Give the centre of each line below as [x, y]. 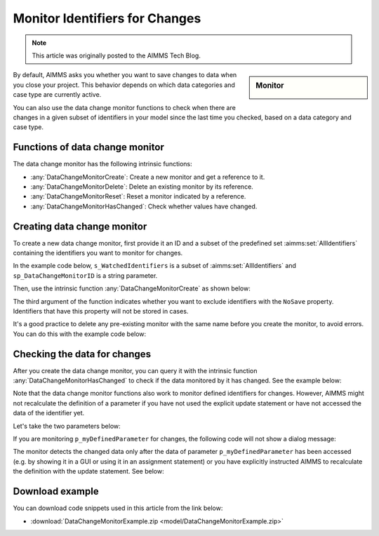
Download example [56, 491]
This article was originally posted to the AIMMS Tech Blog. [117, 55]
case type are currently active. [57, 95]
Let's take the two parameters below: [67, 426]
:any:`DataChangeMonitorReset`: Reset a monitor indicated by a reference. [138, 196]
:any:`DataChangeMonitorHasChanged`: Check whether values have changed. [144, 206]
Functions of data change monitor [88, 147]
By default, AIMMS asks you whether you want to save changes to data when [125, 75]
